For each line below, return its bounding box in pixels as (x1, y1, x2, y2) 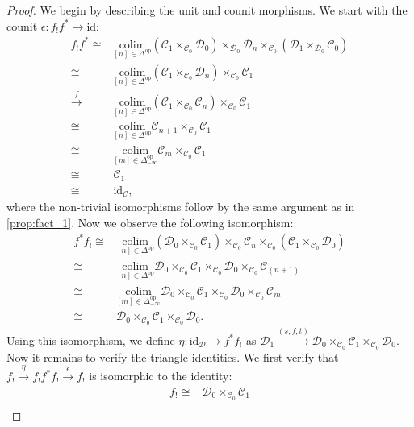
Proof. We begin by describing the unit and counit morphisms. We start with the (6, 2, 408, 18)
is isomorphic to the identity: (89, 367, 232, 384)
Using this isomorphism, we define (6, 332, 175, 349)
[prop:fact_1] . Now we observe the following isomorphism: (6, 214, 294, 231)
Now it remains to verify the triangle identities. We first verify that (6, 348, 339, 365)
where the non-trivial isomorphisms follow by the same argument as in (6, 198, 355, 215)
